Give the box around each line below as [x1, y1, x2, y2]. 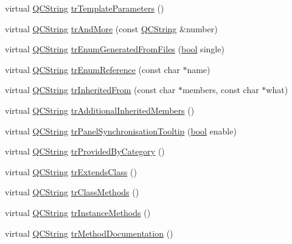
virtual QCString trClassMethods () [5, 186, 139, 198]
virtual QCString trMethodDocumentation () [5, 226, 173, 239]
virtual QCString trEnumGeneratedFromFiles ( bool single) [5, 43, 224, 55]
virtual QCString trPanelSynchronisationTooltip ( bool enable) [5, 124, 237, 137]
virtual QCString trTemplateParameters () [5, 2, 164, 14]
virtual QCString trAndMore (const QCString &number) [5, 22, 218, 35]
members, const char [182, 83, 259, 96]
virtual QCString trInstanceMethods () [5, 206, 151, 218]
